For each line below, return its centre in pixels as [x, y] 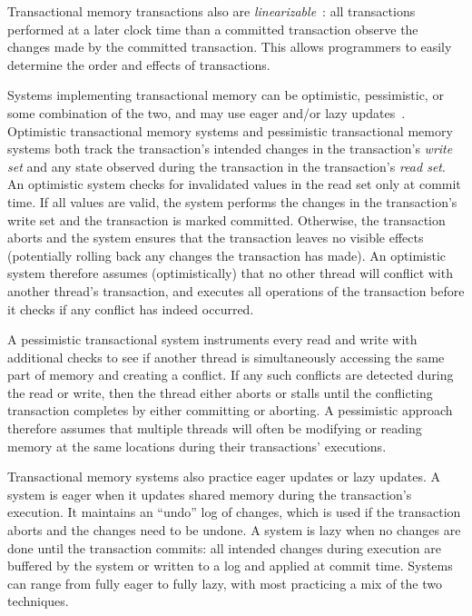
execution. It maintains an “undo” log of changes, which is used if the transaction [234, 512]
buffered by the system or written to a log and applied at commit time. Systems [230, 566]
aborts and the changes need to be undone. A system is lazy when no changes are [234, 530]
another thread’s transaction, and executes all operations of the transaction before [236, 290]
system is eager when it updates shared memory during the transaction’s [210, 494]
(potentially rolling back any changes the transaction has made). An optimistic [227, 255]
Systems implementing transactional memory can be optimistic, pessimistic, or [226, 95]
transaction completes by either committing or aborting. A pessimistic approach [230, 410]
